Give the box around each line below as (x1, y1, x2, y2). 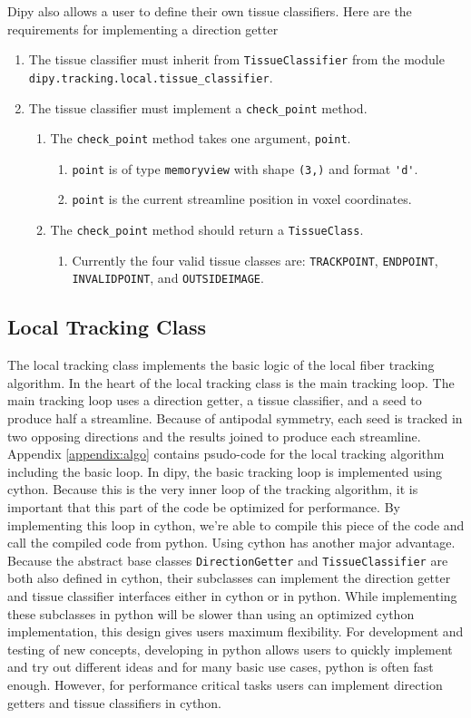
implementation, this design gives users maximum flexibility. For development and (7, 622, 464, 641)
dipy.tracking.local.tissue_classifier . (28, 67, 273, 86)
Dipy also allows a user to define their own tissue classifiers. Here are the (7, 2, 412, 20)
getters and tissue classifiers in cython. (7, 693, 221, 712)
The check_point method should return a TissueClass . (50, 220, 364, 239)
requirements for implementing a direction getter (7, 19, 279, 38)
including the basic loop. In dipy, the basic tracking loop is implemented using (7, 461, 443, 480)
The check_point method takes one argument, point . (50, 129, 351, 148)
